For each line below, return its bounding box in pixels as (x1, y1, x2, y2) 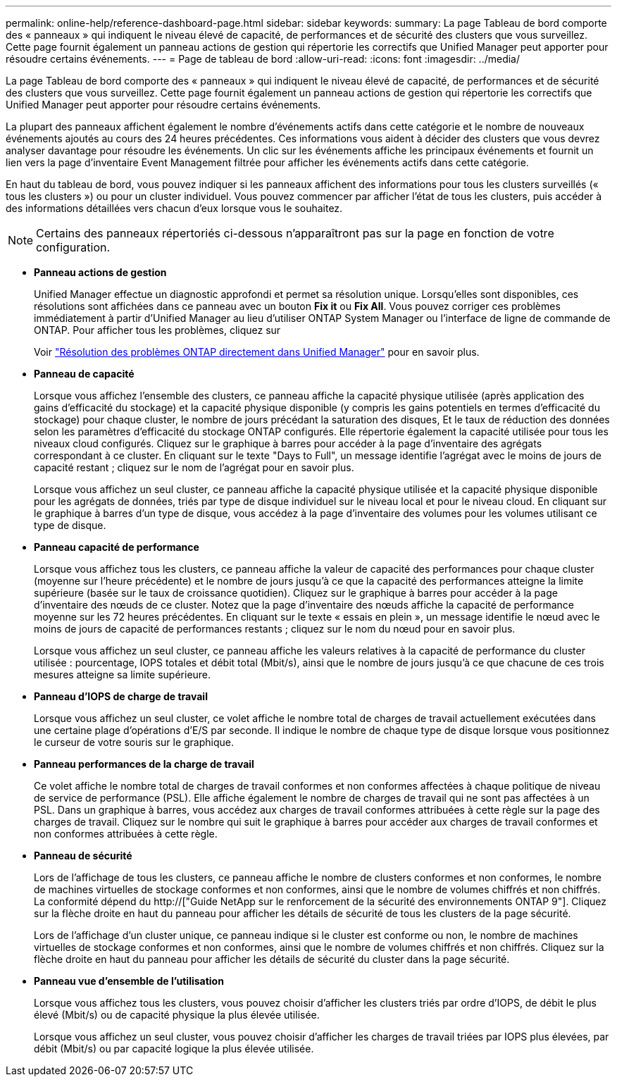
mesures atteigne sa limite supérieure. (34, 669, 211, 680)
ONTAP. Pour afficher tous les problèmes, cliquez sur (34, 324, 281, 336)
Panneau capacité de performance (34, 541, 199, 553)
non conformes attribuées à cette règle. (34, 828, 218, 840)
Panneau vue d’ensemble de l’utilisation (34, 975, 224, 987)
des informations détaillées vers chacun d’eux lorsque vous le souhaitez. (6, 202, 343, 214)
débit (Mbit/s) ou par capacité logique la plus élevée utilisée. (34, 1043, 314, 1055)
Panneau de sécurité (34, 850, 132, 862)
